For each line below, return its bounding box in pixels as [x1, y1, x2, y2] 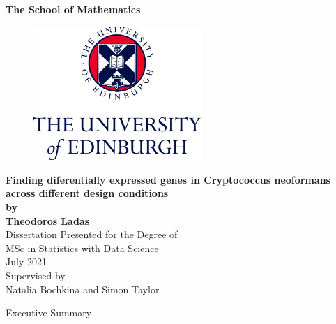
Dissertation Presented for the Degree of [6, 227, 178, 242]
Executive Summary [6, 305, 92, 320]
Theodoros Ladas [6, 213, 90, 228]
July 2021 [6, 254, 47, 269]
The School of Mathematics [6, 2, 141, 16]
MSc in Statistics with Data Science [6, 240, 159, 255]
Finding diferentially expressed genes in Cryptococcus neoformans [6, 172, 330, 186]
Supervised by [6, 268, 66, 283]
